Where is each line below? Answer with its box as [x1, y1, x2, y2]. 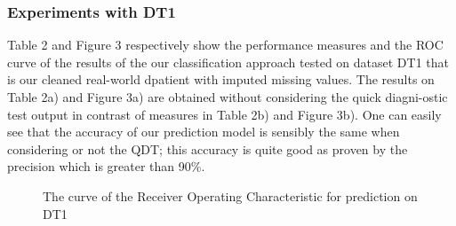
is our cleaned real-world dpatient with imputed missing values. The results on [7, 70, 435, 89]
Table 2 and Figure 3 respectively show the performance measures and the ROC [7, 35, 444, 54]
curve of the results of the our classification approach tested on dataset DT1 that [7, 52, 450, 71]
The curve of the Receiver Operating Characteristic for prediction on [43, 186, 418, 205]
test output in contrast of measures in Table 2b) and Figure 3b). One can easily [7, 105, 442, 123]
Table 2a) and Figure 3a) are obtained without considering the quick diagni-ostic [7, 88, 448, 105]
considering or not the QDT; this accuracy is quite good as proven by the [7, 139, 408, 158]
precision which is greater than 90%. [7, 157, 205, 175]
